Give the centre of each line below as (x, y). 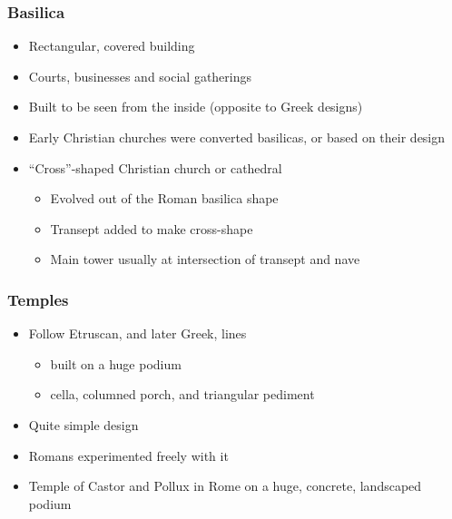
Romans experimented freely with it (128, 455)
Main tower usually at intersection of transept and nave (205, 259)
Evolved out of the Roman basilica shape (164, 198)
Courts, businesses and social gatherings (140, 76)
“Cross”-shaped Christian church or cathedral (155, 167)
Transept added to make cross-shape (152, 228)
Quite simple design (84, 424)
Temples (38, 299)
